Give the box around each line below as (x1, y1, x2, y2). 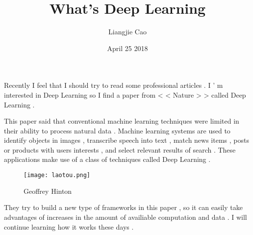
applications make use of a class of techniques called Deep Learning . (4, 154, 211, 164)
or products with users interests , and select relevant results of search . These (4, 144, 236, 155)
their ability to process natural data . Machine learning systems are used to (4, 125, 230, 135)
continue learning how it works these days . (4, 221, 134, 232)
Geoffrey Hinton (24, 185, 72, 196)
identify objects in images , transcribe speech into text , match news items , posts (4, 135, 249, 145)
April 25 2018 (107, 43, 148, 53)
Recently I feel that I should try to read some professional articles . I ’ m (4, 80, 223, 90)
